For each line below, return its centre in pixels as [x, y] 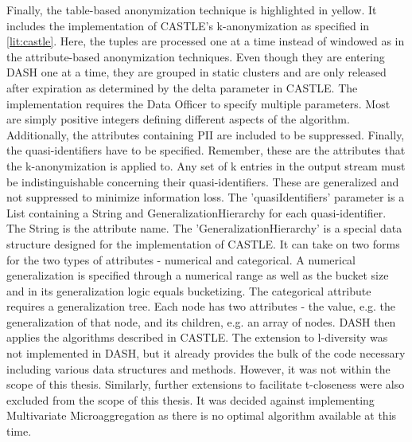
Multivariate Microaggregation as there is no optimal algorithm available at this [202, 415]
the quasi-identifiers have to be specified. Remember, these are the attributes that [206, 150]
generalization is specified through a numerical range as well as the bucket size [198, 275]
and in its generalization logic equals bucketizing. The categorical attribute [189, 290]
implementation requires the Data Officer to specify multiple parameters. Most [198, 103]
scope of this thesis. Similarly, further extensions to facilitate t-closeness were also [206, 384]
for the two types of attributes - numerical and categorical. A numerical [181, 259]
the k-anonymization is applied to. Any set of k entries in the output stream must [206, 165]
